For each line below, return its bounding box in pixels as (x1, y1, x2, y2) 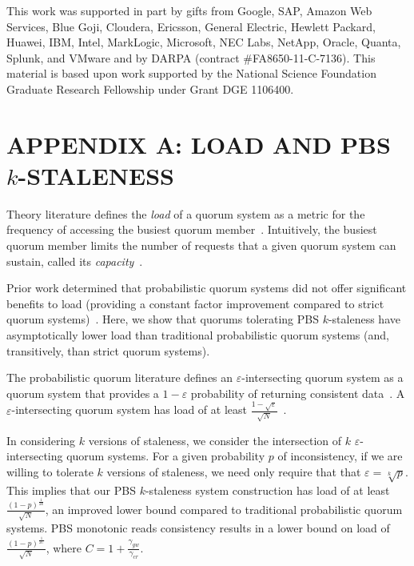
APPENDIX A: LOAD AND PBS (6, 127, 391, 160)
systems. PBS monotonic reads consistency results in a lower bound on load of (6, 520, 390, 536)
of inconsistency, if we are (277, 448, 403, 464)
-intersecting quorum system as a (241, 369, 404, 386)
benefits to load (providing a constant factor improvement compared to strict (6, 295, 384, 311)
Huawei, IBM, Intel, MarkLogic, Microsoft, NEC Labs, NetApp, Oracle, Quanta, (6, 34, 401, 50)
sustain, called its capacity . (6, 252, 143, 269)
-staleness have (328, 311, 400, 327)
